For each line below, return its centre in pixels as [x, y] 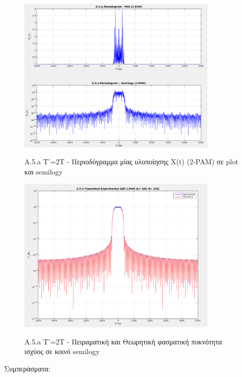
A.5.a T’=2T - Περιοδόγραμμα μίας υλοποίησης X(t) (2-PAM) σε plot [131, 162]
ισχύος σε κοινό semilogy [62, 351]
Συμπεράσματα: [27, 369]
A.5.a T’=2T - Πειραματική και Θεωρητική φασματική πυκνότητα [123, 341]
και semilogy [44, 171]
